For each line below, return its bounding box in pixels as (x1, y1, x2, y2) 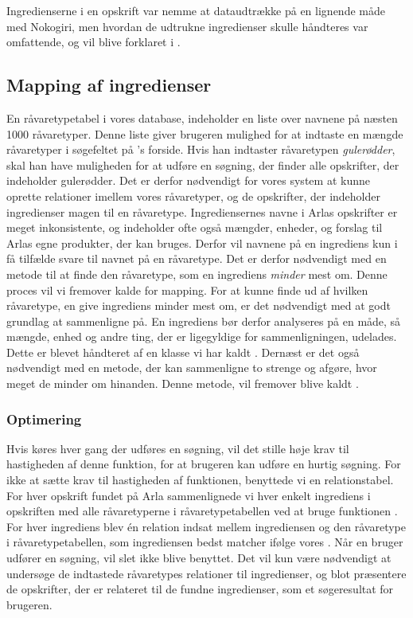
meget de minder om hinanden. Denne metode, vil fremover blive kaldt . (6, 375, 359, 392)
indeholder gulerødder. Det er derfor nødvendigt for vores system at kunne (6, 172, 370, 189)
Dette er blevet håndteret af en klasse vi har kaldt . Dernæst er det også (6, 343, 360, 360)
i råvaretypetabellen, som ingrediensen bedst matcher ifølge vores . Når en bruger (6, 534, 403, 550)
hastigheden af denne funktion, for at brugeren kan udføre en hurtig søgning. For (6, 456, 401, 472)
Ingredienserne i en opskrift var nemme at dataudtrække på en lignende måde (6, 2, 385, 18)
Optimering (6, 409, 82, 428)
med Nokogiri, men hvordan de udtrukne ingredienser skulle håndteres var (6, 18, 368, 34)
